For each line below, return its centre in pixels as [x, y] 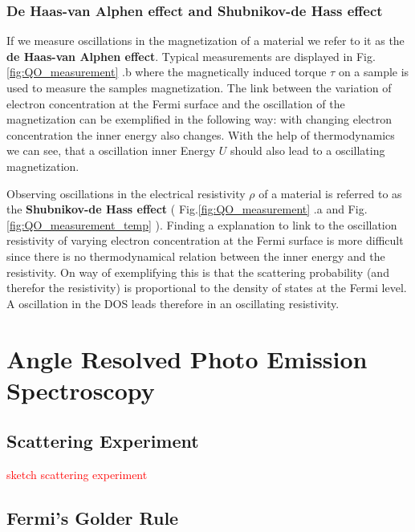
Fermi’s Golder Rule [93, 518]
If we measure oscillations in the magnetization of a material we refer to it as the [205, 41]
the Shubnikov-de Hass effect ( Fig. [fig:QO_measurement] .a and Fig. [187, 209]
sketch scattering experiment [77, 475]
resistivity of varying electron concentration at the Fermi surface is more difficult [205, 240]
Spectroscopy [81, 390]
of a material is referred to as [330, 193]
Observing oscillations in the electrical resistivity [126, 193]
